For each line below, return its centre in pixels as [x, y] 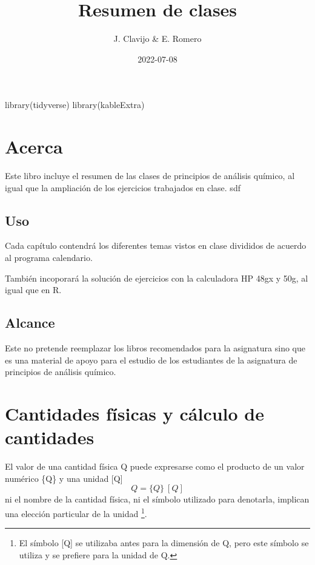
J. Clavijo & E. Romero [157, 39]
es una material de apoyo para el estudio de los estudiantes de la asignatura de [151, 360]
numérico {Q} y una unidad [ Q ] [64, 478]
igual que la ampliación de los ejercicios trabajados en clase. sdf [123, 187]
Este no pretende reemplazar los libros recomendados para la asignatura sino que [155, 348]
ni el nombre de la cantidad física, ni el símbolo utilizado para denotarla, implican [157, 499]
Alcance [30, 323]
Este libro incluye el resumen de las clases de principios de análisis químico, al [150, 176]
